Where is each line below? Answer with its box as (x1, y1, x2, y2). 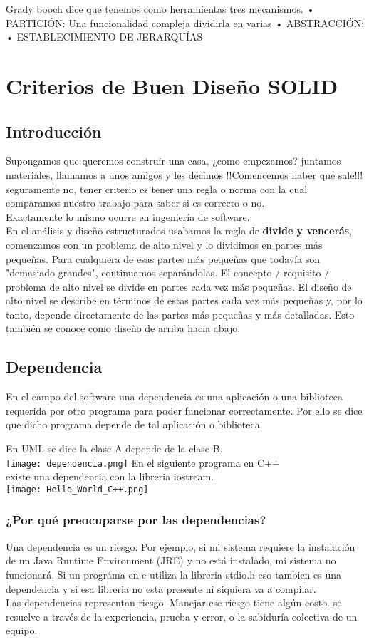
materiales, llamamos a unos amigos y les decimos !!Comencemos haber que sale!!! (6, 167, 363, 182)
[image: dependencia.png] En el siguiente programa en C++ (6, 455, 280, 470)
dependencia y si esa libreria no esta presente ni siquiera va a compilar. (6, 581, 316, 596)
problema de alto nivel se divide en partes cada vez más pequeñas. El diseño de (6, 279, 352, 294)
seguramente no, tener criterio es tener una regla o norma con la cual (6, 181, 308, 196)
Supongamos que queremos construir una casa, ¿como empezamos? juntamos (6, 153, 341, 168)
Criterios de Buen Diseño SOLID (6, 71, 338, 100)
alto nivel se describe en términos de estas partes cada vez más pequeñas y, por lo (6, 293, 363, 308)
